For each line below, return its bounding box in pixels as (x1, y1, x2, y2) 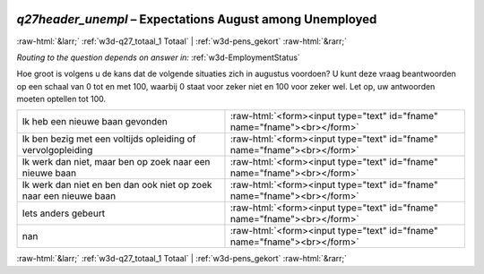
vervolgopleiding (22, 144, 93, 157)
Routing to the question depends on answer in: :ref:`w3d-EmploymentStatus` (16, 52, 300, 63)
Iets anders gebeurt (22, 207, 106, 219)
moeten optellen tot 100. (16, 94, 107, 105)
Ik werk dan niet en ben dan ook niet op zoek (22, 179, 212, 192)
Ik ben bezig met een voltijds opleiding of (22, 133, 196, 145)
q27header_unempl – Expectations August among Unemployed (16, 12, 377, 27)
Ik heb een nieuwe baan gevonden (22, 116, 168, 128)
